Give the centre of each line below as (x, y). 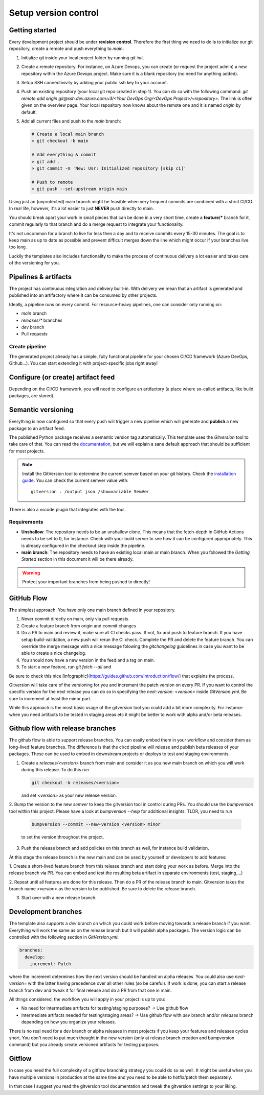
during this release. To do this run (55, 770)
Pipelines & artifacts (40, 277)
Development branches (45, 912)
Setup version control (54, 13)
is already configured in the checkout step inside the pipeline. (83, 546)
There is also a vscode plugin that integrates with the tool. (67, 509)
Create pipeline (28, 347)
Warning (31, 572)
